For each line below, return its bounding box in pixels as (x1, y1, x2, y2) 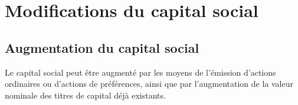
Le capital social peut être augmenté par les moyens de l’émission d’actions (5, 66, 276, 78)
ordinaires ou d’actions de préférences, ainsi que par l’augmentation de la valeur (5, 77, 294, 90)
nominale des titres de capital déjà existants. (5, 89, 166, 101)
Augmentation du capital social (5, 38, 199, 56)
